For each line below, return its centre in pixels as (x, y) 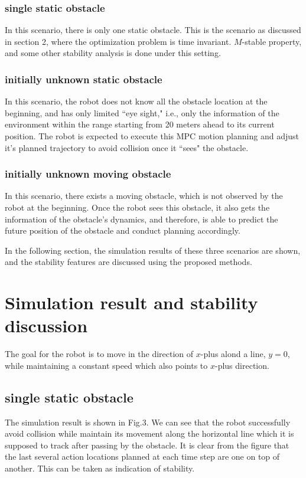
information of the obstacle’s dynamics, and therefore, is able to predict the (141, 219)
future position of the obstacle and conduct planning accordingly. (123, 230)
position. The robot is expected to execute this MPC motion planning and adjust (152, 136)
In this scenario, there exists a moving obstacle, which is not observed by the (144, 196)
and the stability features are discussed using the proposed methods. (128, 262)
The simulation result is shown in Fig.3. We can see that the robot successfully (148, 422)
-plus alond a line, (233, 354)
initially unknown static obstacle (84, 79)
